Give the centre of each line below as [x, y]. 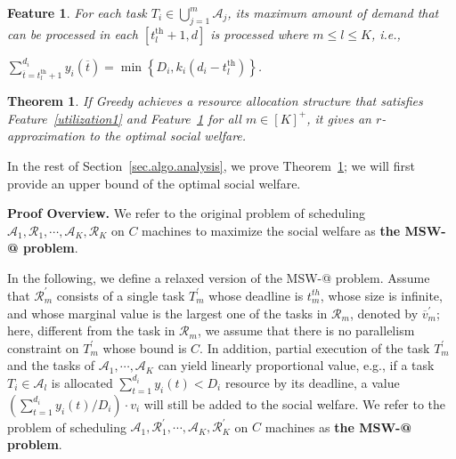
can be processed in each [73, 33]
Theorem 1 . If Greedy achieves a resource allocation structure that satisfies [215, 101]
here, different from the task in [91, 330]
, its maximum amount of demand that [333, 12]
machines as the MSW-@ [338, 427]
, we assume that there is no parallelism [306, 330]
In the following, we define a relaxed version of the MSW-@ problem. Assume [219, 277]
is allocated [82, 382]
